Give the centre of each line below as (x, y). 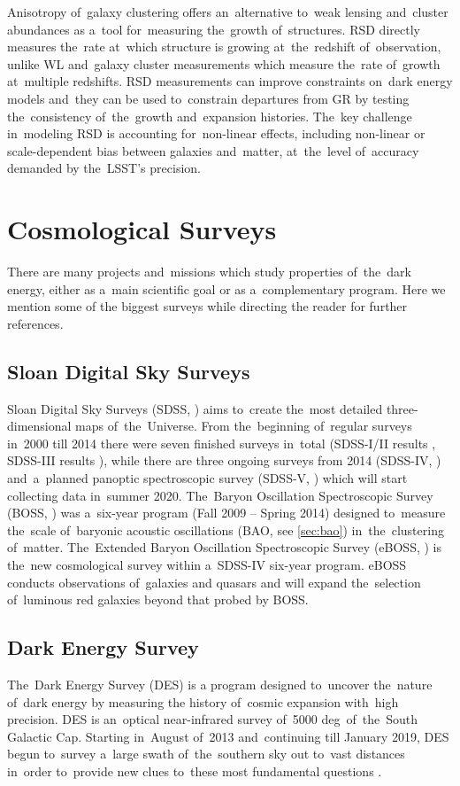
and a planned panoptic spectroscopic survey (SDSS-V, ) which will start (207, 478)
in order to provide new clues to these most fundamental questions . (195, 770)
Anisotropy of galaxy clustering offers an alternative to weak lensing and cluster (228, 12)
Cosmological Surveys (142, 229)
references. (35, 323)
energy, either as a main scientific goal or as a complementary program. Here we (226, 288)
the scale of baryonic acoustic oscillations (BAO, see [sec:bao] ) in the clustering (226, 529)
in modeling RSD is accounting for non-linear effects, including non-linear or (216, 133)
